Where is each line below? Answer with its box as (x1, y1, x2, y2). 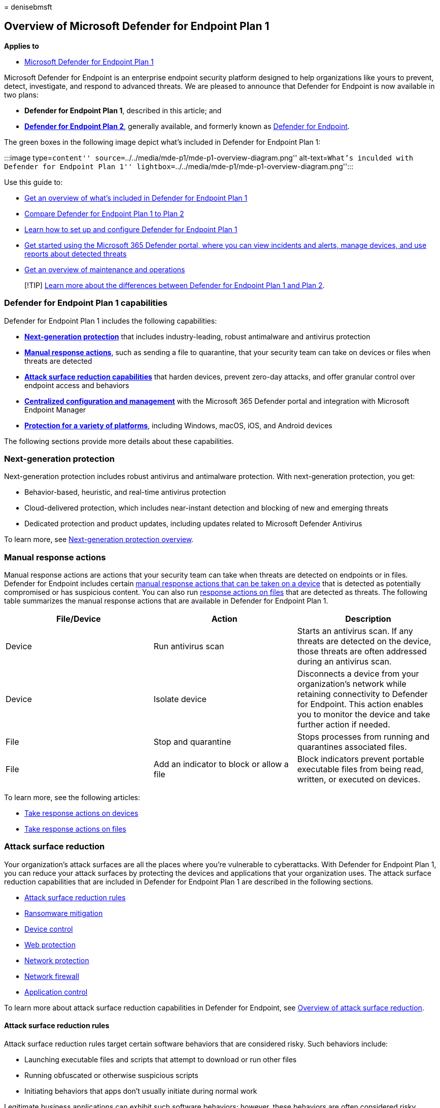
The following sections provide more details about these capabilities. (4, 436, 234, 446)
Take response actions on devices (24, 809, 139, 818)
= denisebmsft (4, 3, 52, 11)
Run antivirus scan (153, 641, 224, 652)
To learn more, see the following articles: (4, 793, 140, 802)
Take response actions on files (24, 825, 126, 834)
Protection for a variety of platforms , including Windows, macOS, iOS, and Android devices (24, 421, 332, 430)
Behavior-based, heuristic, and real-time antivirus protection (24, 488, 226, 497)
